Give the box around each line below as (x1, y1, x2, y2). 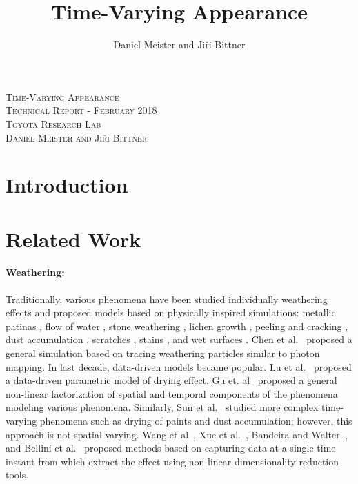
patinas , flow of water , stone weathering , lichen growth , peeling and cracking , (6, 318, 348, 333)
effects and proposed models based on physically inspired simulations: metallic (6, 305, 336, 320)
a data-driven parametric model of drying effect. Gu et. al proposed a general (6, 373, 337, 387)
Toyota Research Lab (6, 116, 101, 130)
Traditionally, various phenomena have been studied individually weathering (6, 291, 328, 306)
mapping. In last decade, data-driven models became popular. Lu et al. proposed (6, 359, 352, 374)
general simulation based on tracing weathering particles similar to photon (6, 346, 320, 360)
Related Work (6, 224, 141, 253)
